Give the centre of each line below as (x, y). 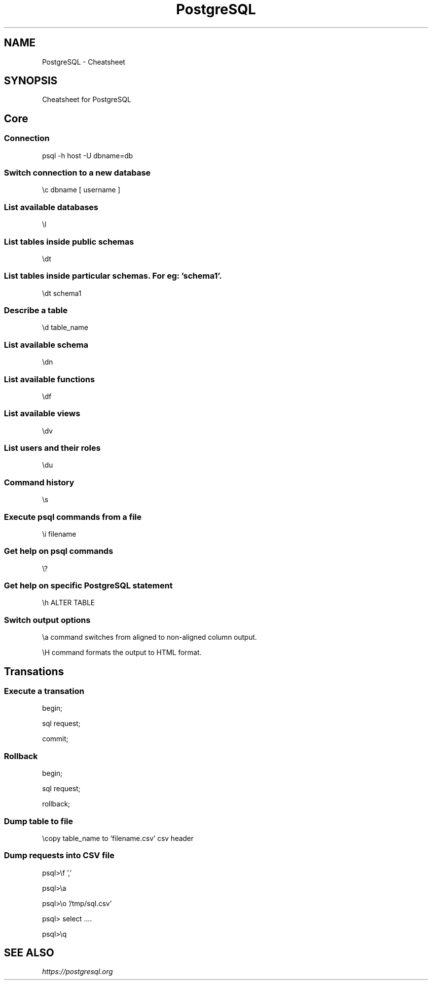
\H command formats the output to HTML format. (122, 653)
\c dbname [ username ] (81, 190)
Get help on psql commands (59, 551)
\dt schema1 (62, 293)
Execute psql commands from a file (73, 517)
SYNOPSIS (31, 81)
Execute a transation (44, 691)
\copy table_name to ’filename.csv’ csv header (118, 838)
